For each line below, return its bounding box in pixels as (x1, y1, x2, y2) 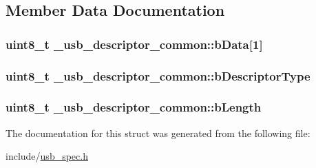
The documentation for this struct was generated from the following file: (6, 125, 310, 140)
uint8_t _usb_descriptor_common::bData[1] (6, 35, 263, 52)
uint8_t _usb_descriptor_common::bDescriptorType (6, 67, 310, 84)
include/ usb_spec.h (6, 149, 88, 163)
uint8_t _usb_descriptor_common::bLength (6, 98, 262, 116)
